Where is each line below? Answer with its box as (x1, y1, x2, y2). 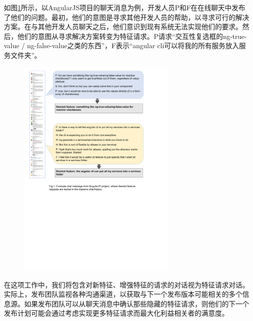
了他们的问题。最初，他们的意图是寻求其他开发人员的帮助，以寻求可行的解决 (4, 12, 249, 22)
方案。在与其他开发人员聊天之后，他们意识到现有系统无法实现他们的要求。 (4, 21, 242, 32)
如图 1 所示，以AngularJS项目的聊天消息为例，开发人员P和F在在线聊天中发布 (4, 2, 246, 12)
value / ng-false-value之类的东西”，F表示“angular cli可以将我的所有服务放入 (4, 40, 239, 51)
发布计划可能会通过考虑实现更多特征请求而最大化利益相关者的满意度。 (4, 308, 229, 318)
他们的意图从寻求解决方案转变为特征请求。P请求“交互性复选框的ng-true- (17, 31, 247, 41)
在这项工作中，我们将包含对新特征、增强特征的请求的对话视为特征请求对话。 (4, 279, 249, 289)
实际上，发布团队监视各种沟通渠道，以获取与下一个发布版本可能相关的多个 (4, 289, 242, 299)
